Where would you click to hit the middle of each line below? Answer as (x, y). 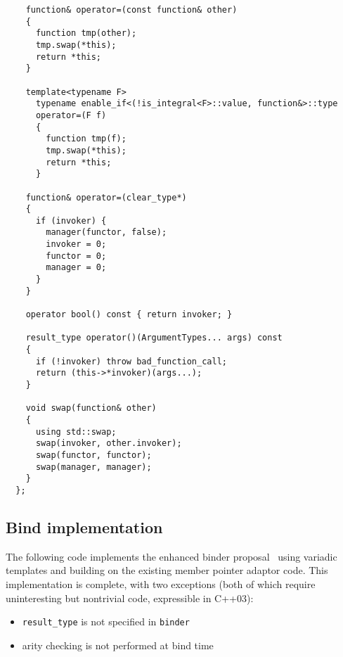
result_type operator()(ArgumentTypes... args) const (154, 338)
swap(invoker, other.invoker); (109, 444)
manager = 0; (76, 268)
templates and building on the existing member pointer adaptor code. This (167, 570)
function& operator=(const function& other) (131, 10)
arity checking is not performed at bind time (118, 645)
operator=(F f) (71, 115)
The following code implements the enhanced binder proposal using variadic (171, 556)
